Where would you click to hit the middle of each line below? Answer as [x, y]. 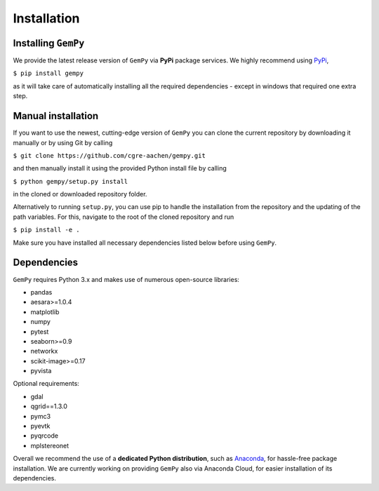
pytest [40, 331]
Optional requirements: [46, 384]
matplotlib [45, 311]
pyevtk [40, 426]
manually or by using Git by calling [63, 142]
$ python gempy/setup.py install [71, 181]
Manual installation [56, 116]
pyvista [41, 371]
